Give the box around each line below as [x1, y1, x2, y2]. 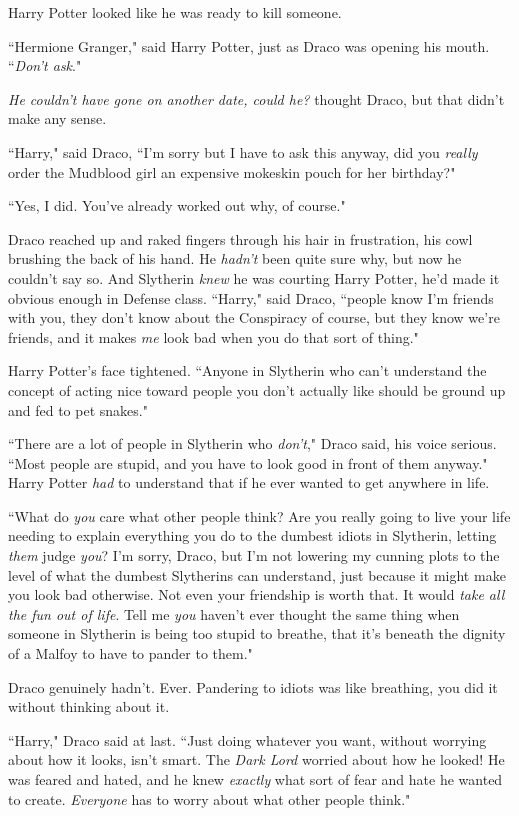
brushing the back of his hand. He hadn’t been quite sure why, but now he [8, 248, 462, 269]
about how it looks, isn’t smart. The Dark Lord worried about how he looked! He [8, 749, 505, 770]
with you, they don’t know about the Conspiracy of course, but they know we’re [8, 307, 500, 328]
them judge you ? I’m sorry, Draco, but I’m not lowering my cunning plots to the [8, 545, 500, 566]
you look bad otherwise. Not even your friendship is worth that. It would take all [8, 584, 505, 605]
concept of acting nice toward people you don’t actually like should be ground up [8, 379, 506, 400]
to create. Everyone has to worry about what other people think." [8, 788, 411, 809]
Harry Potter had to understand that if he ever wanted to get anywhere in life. [8, 472, 490, 493]
